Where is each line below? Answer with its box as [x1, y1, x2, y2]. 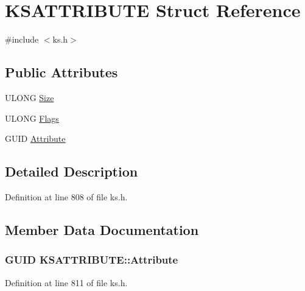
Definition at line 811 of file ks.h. [5, 276, 128, 289]
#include [5, 33, 39, 46]
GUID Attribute [5, 132, 66, 145]
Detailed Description [5, 162, 138, 181]
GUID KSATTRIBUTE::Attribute [5, 252, 178, 267]
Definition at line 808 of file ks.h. [5, 190, 128, 203]
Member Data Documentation [5, 220, 199, 239]
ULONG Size [5, 91, 54, 103]
